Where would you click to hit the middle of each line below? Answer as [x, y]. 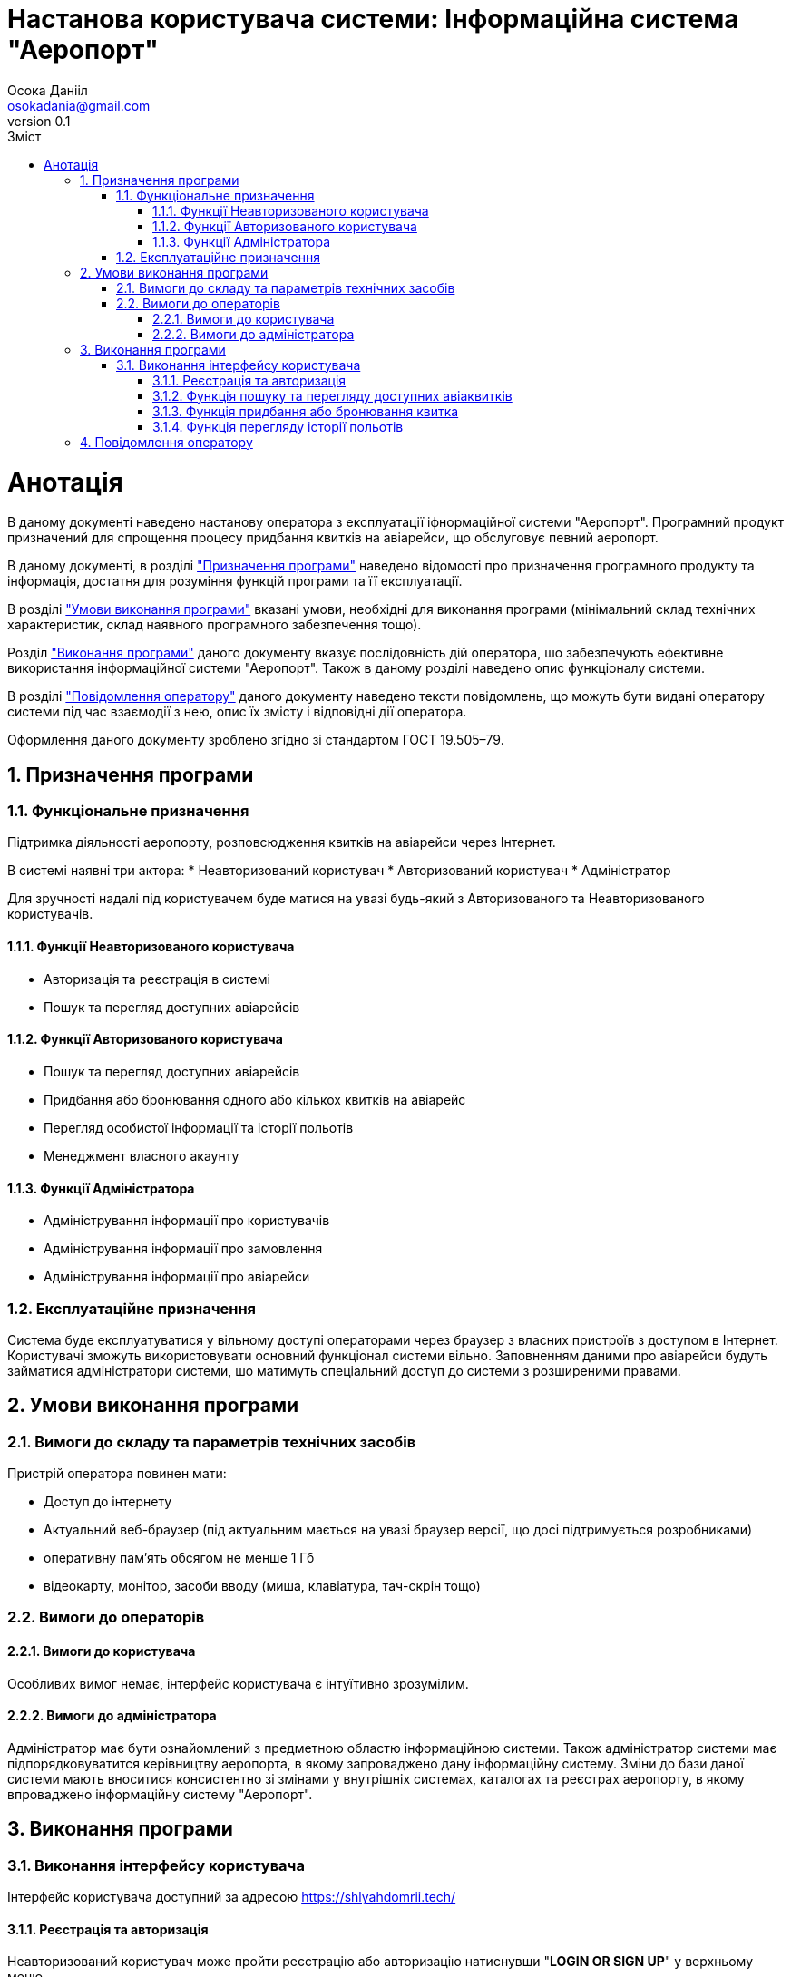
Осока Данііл [48, 90]
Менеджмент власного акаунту [142, 1155]
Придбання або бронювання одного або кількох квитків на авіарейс [255, 1099]
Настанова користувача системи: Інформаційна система [373, 19]
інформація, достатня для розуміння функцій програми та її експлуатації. [235, 581]
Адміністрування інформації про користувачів [187, 1221]
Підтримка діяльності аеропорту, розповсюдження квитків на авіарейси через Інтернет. [282, 842]
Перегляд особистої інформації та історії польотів [199, 1127]
